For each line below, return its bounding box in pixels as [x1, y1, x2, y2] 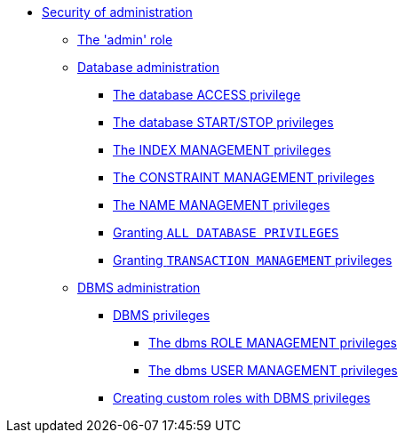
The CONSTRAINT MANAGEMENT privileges [113, 170, 375, 185]
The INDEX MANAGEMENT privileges [113, 142, 331, 157]
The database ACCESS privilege [113, 87, 301, 102]
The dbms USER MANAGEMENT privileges [148, 363, 398, 378]
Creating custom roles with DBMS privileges [113, 390, 371, 405]
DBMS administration [77, 280, 201, 295]
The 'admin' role [77, 32, 173, 47]
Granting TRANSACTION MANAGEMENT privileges [113, 252, 393, 268]
